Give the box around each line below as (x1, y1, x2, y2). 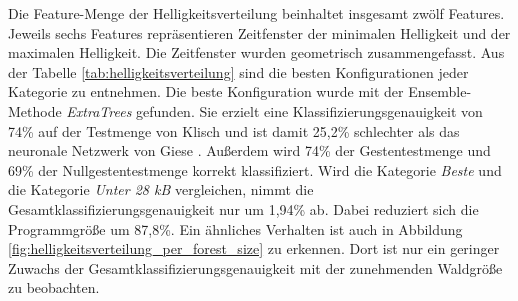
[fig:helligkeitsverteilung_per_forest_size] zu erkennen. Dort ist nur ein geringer (8, 238, 500, 259)
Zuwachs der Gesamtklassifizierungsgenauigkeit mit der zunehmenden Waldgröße (8, 257, 503, 278)
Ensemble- (408, 81, 472, 102)
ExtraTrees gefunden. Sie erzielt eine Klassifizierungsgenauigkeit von (66, 100, 483, 121)
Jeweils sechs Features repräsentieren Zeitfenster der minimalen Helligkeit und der (8, 22, 511, 43)
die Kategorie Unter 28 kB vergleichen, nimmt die (8, 179, 314, 200)
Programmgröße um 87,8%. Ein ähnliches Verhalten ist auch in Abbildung (8, 218, 463, 239)
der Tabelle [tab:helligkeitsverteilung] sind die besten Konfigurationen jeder (8, 61, 469, 82)
